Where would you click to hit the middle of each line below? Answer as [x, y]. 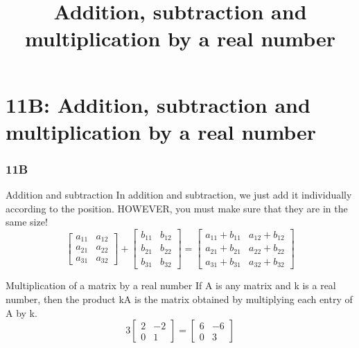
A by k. [21, 312]
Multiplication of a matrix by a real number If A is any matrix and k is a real [171, 285]
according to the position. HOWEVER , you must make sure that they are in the [177, 208]
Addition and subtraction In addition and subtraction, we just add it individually [179, 195]
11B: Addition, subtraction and [158, 104]
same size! [27, 222]
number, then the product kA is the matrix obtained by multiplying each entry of [179, 299]
